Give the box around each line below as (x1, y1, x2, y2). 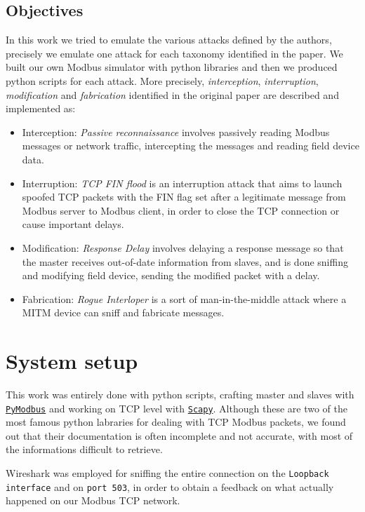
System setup (6, 346, 138, 375)
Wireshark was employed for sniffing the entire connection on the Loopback (6, 466, 329, 480)
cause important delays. (22, 217, 124, 231)
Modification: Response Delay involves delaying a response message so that (22, 240, 344, 255)
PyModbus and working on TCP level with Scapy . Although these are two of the (6, 400, 347, 415)
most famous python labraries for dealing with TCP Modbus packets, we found (6, 415, 346, 429)
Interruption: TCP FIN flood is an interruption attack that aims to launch (22, 175, 343, 190)
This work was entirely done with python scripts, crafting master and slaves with (6, 387, 354, 402)
